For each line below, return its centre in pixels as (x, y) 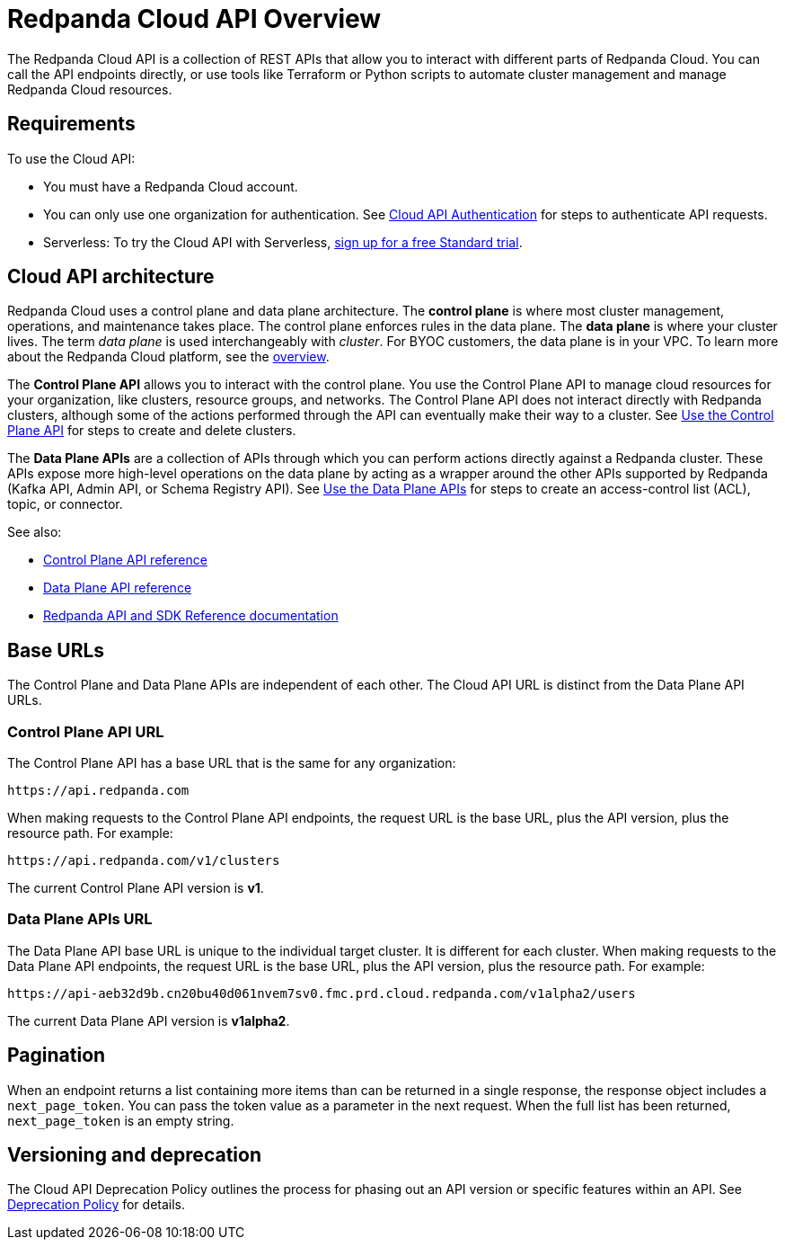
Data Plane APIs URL (80, 919)
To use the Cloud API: (71, 158)
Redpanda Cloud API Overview (194, 19)
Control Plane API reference (125, 560)
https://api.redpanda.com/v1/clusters (144, 861)
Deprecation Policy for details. (97, 1205)
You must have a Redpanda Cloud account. (171, 186)
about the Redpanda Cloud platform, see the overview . (168, 357)
